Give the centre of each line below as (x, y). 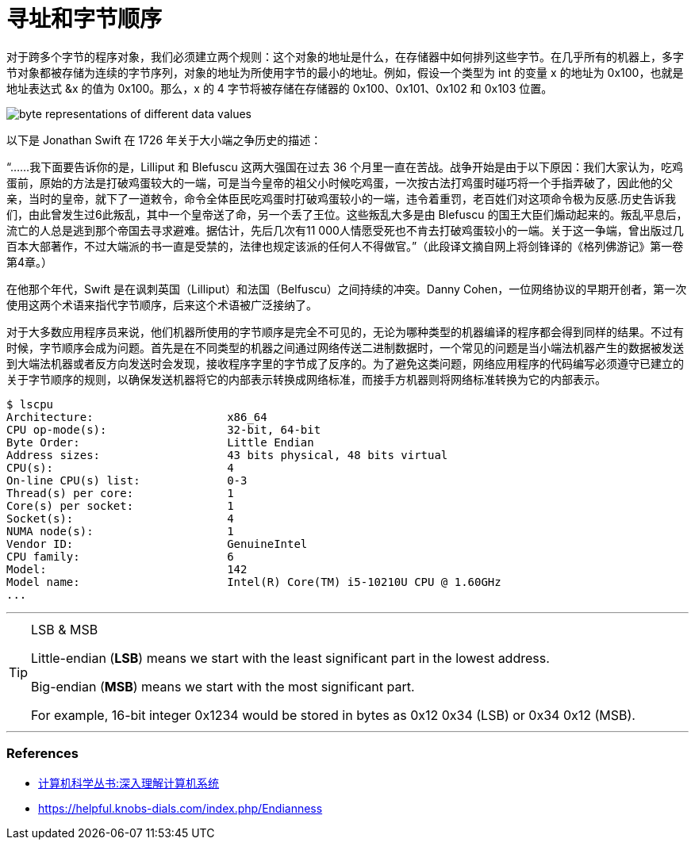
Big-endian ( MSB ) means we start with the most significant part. (223, 686)
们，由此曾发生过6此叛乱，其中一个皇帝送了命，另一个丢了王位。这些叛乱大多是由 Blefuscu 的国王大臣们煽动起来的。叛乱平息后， (347, 214)
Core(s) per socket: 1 (120, 505)
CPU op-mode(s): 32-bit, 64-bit (164, 429)
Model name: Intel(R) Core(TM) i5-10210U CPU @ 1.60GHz (254, 582)
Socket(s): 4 (120, 518)
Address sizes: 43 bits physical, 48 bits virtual (227, 455)
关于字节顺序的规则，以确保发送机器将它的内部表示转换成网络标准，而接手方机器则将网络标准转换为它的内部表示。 (306, 379)
